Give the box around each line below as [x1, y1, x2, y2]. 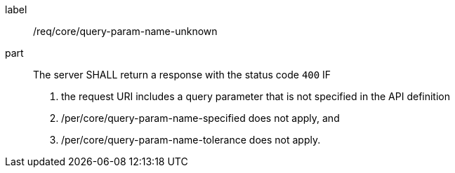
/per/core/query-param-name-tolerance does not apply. [61, 134, 321, 146]
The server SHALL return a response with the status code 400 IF [33, 69, 331, 81]
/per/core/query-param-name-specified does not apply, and [61, 112, 340, 124]
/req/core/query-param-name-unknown [33, 25, 218, 37]
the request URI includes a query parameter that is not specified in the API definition [61, 90, 450, 102]
